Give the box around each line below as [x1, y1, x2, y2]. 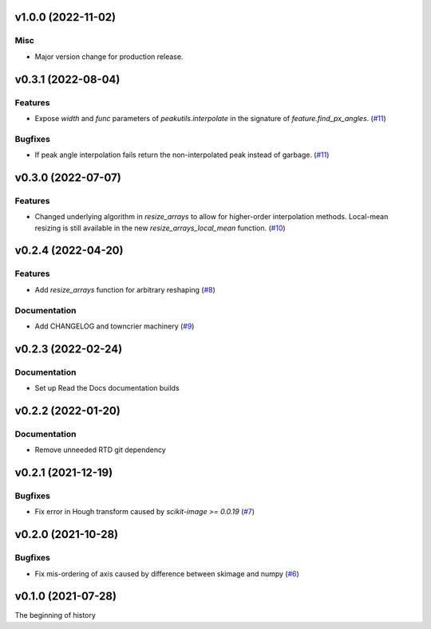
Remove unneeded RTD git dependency [34, 445, 167, 454]
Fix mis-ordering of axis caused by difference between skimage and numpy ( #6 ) [34, 568, 299, 578]
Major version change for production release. [34, 52, 184, 61]
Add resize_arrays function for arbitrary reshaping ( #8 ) [34, 285, 215, 294]
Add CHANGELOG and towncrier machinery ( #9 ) [34, 321, 195, 331]
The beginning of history [14, 611, 96, 620]
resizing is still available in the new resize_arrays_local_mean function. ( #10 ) [34, 223, 287, 233]
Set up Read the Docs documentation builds [34, 383, 180, 393]
